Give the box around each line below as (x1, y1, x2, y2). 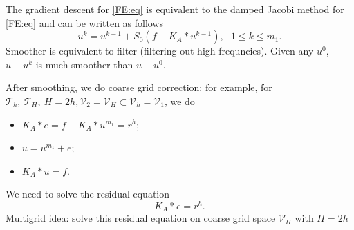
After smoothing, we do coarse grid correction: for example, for (6, 80, 272, 95)
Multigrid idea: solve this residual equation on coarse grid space (6, 211, 276, 225)
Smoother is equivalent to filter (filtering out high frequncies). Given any (6, 44, 314, 58)
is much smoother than (35, 57, 133, 71)
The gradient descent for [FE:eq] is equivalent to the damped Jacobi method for (6, 2, 344, 16)
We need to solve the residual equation (6, 186, 170, 201)
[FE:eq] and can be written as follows (6, 15, 164, 30)
